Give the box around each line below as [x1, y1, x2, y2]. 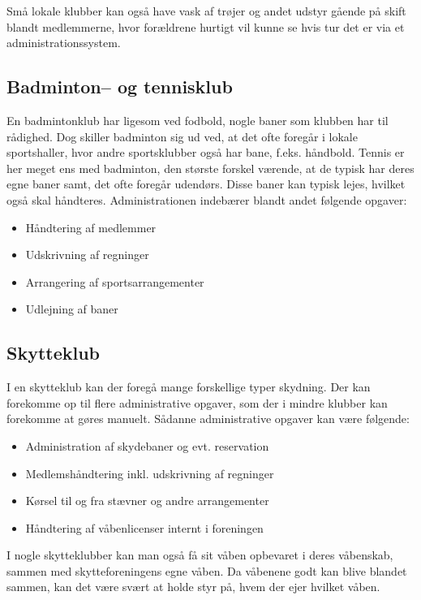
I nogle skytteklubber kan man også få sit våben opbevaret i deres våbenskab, [6, 546, 393, 563]
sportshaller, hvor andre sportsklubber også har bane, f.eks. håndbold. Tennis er [6, 144, 405, 161]
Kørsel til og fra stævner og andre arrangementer [25, 492, 269, 509]
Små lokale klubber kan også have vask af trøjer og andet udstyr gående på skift [6, 2, 406, 19]
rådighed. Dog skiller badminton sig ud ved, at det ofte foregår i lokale [6, 127, 358, 145]
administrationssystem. [6, 34, 121, 51]
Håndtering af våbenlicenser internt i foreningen [25, 519, 264, 536]
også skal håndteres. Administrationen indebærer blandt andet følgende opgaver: [6, 191, 407, 208]
